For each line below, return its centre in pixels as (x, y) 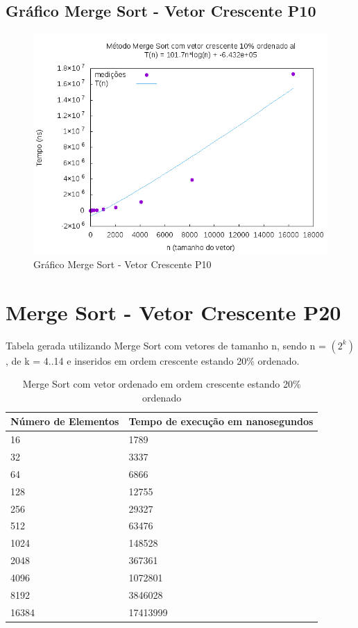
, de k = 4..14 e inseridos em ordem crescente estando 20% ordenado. (153, 360)
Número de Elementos (65, 421)
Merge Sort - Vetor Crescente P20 (173, 312)
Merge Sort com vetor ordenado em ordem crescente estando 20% (162, 384)
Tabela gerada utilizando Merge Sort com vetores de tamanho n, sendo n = (166, 345)
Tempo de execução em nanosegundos (221, 421)
